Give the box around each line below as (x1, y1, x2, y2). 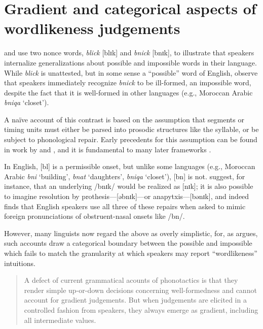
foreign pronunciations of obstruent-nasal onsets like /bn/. (4, 211, 185, 221)
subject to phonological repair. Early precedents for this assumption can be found (4, 134, 257, 145)
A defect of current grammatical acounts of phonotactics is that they (24, 275, 238, 285)
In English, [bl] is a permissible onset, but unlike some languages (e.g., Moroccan (4, 161, 255, 172)
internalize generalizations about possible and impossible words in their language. (4, 57, 257, 68)
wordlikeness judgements (4, 18, 180, 39)
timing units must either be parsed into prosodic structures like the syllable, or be (4, 124, 259, 135)
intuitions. (4, 257, 35, 268)
